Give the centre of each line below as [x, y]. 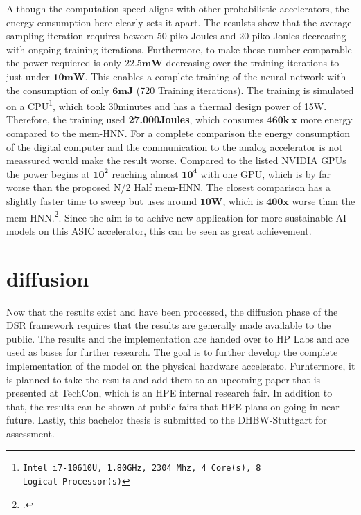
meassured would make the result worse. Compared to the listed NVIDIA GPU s [176, 160]
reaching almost [145, 173]
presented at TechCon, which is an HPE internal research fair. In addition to [169, 393]
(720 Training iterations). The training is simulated [245, 90]
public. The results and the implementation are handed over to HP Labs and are [178, 338]
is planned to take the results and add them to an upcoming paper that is [164, 379]
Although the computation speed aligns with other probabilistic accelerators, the [178, 8]
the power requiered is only [64, 63]
